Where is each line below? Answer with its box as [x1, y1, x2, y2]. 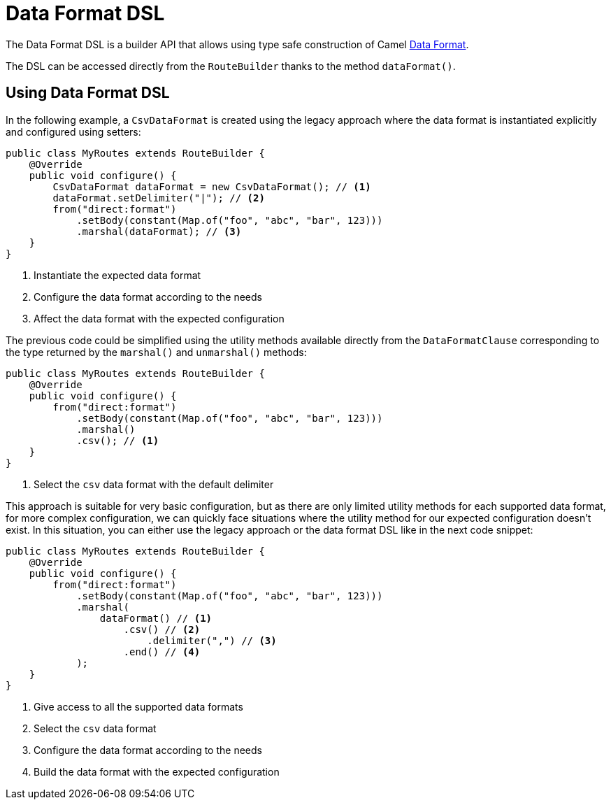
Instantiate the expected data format [34, 269, 201, 281]
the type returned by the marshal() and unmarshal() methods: [6, 345, 307, 358]
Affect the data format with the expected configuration [34, 312, 285, 325]
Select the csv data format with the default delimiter [34, 478, 274, 490]
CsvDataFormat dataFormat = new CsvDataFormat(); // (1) [52, 180, 371, 192]
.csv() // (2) [123, 623, 201, 635]
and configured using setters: [6, 125, 141, 138]
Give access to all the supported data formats [34, 700, 243, 713]
